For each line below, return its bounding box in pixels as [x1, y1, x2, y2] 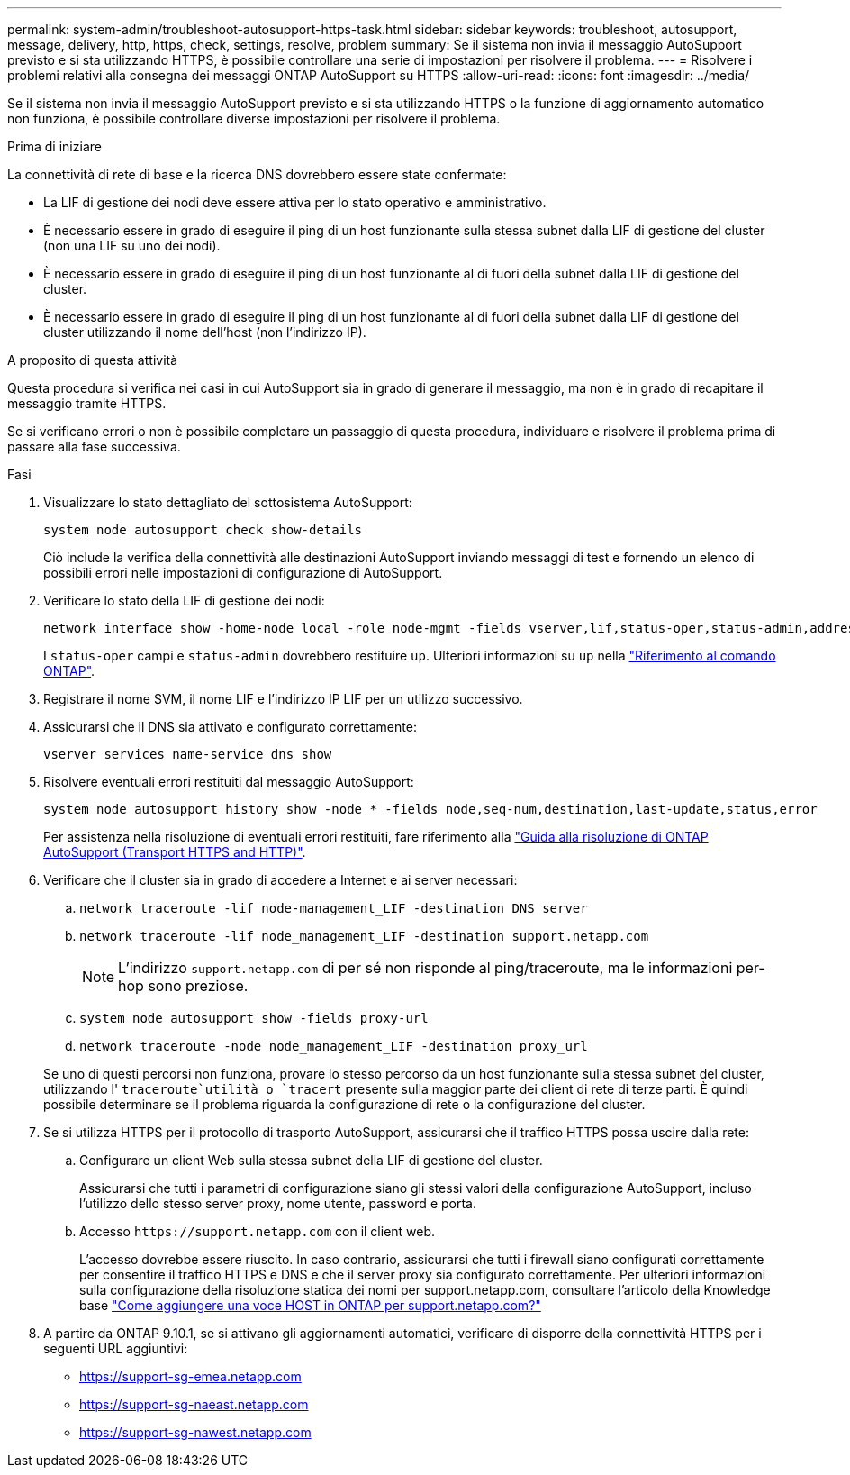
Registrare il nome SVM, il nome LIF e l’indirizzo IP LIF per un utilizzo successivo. [43, 691, 523, 706]
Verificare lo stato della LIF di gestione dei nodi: [43, 593, 325, 608]
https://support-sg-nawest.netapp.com [79, 1425, 312, 1440]
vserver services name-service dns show [43, 747, 332, 761]
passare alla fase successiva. [7, 439, 181, 454]
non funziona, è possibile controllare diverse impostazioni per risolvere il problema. [7, 111, 501, 126]
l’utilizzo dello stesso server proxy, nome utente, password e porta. [79, 1196, 476, 1211]
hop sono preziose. [118, 977, 249, 995]
